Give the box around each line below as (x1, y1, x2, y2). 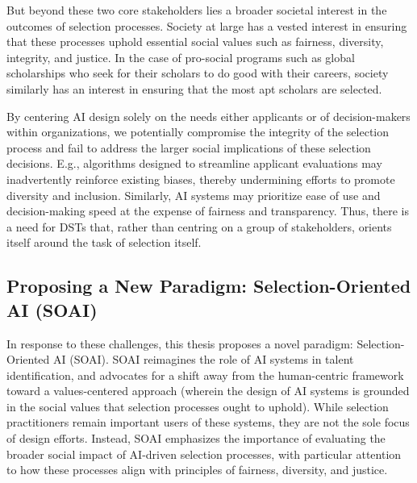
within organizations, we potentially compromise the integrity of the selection (6, 123, 390, 140)
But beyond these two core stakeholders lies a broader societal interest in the (6, 2, 387, 18)
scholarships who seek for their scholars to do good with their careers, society (6, 65, 389, 81)
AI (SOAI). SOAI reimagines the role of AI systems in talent (52, 351, 354, 368)
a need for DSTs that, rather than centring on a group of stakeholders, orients (6, 218, 392, 235)
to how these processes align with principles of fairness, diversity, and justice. (6, 461, 388, 478)
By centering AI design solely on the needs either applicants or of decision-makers (6, 107, 411, 124)
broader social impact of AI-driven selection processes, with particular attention (6, 445, 402, 462)
